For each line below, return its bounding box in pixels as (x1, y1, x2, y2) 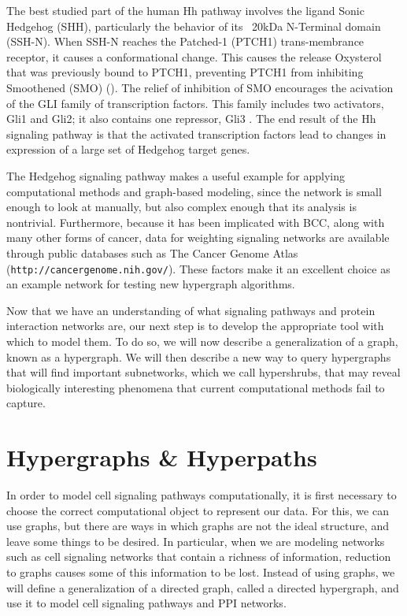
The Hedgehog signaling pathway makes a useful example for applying (6, 167, 345, 184)
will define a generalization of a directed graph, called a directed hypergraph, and (6, 579, 399, 596)
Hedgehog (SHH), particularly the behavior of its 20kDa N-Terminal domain (6, 17, 381, 34)
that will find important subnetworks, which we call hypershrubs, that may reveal (6, 364, 401, 380)
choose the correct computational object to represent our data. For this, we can (6, 502, 389, 518)
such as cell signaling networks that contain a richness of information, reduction (6, 548, 391, 565)
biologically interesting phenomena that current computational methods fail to (6, 379, 385, 395)
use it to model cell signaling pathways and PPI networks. (6, 595, 287, 611)
